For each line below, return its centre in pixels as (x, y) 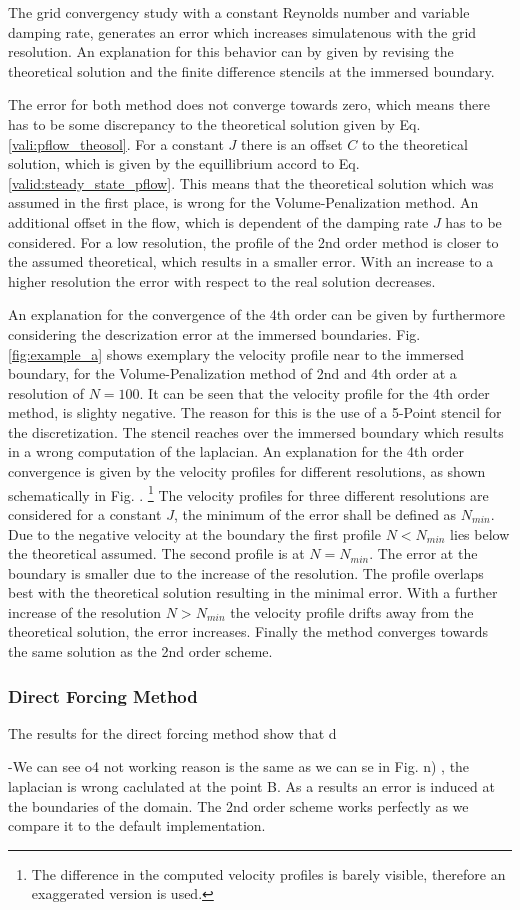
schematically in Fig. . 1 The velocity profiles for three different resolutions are (248, 493)
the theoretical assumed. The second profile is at (156, 553)
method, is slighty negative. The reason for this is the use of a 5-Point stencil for (255, 412)
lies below (480, 533)
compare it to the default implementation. (137, 825)
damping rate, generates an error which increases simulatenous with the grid (242, 31)
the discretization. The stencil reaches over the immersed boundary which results (256, 431)
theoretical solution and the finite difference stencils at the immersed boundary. (251, 70)
